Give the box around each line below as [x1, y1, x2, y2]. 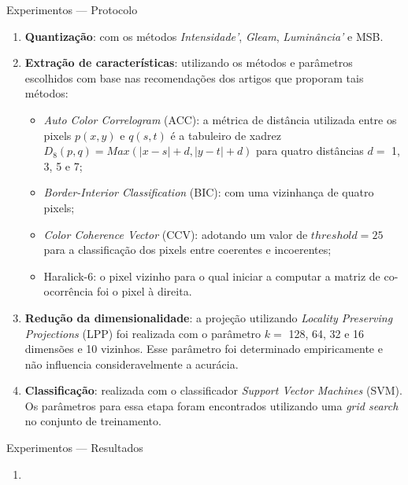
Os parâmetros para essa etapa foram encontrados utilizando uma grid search [24, 397, 399, 413]
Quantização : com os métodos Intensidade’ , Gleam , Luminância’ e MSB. [24, 28, 384, 44]
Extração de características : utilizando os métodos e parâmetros [24, 54, 353, 71]
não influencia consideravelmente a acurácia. [24, 355, 239, 372]
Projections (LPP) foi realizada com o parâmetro [24, 325, 261, 341]
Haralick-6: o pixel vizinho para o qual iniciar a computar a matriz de [43, 267, 380, 284]
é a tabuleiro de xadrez [170, 127, 281, 143]
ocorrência [43, 283, 94, 299]
